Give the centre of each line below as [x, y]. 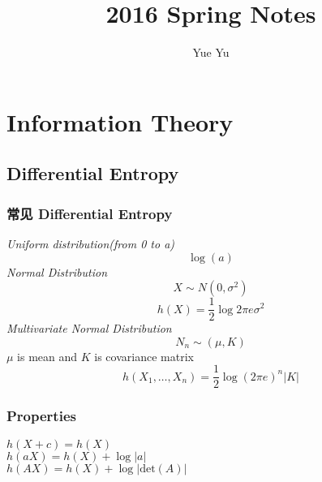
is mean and [47, 356]
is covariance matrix [144, 356]
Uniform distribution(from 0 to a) [91, 243]
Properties [41, 416]
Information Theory [120, 121]
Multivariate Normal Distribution [89, 328]
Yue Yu [211, 52]
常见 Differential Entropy [90, 213]
